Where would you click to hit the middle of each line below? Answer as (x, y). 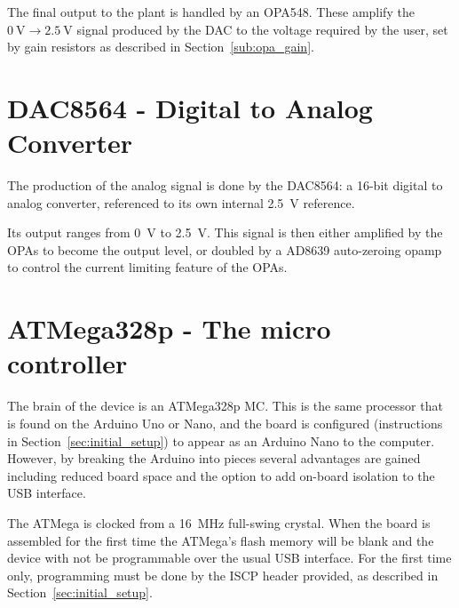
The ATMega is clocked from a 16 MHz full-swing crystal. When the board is (219, 522)
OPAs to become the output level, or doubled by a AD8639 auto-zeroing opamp (225, 249)
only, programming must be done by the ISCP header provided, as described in (223, 575)
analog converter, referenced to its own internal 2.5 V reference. (181, 202)
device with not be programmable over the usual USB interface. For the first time (229, 558)
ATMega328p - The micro (169, 328)
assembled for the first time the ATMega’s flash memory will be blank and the (221, 540)
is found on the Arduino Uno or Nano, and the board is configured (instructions (225, 423)
